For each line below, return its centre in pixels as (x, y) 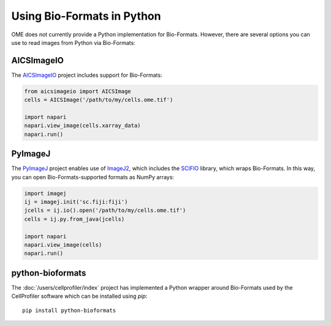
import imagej (45, 193)
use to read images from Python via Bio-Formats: (74, 42)
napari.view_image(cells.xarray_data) (82, 126)
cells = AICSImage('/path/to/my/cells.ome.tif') (99, 100)
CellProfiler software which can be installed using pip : (79, 296)
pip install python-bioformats (69, 310)
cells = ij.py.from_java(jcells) (74, 219)
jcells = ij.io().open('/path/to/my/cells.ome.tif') (105, 211)
